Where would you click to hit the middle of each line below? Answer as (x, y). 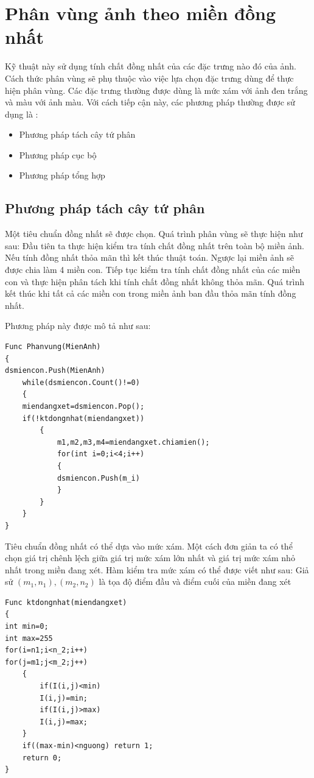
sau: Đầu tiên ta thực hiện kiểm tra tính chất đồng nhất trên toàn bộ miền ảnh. (155, 245)
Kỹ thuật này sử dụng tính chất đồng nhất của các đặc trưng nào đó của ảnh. (151, 66)
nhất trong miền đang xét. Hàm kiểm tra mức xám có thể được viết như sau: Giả (157, 569)
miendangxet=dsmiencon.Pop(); (83, 406)
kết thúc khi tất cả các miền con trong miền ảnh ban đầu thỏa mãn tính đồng (151, 293)
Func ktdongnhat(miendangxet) (66, 602)
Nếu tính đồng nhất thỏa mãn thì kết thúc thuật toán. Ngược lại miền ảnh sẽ (149, 257)
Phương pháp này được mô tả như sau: (78, 326)
